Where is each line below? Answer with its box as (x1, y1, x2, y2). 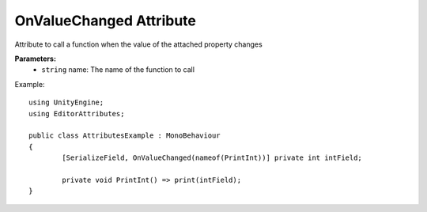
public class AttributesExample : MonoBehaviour (28, 131, 221, 140)
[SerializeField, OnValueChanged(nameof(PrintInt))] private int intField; (62, 153, 363, 162)
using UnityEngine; (28, 98, 104, 107)
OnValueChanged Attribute (14, 12, 197, 29)
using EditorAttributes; (28, 109, 125, 118)
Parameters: (14, 54, 57, 63)
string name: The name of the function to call (41, 65, 195, 74)
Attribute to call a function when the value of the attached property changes (14, 40, 263, 49)
